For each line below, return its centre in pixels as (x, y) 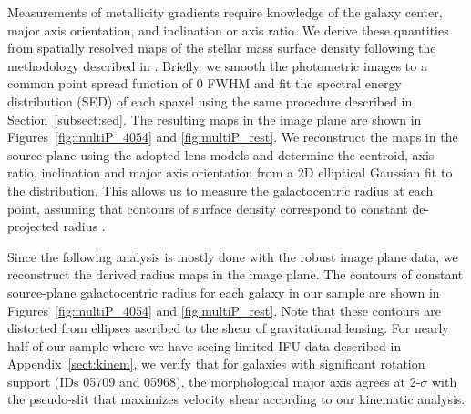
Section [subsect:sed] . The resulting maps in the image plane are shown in (215, 119)
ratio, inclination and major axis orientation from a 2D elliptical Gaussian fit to (230, 172)
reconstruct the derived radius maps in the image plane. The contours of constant (235, 274)
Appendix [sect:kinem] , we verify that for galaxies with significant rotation (216, 364)
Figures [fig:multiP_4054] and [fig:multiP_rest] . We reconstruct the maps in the (233, 137)
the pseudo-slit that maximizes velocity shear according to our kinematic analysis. (236, 399)
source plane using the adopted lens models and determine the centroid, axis (221, 154)
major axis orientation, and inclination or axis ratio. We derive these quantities (228, 30)
